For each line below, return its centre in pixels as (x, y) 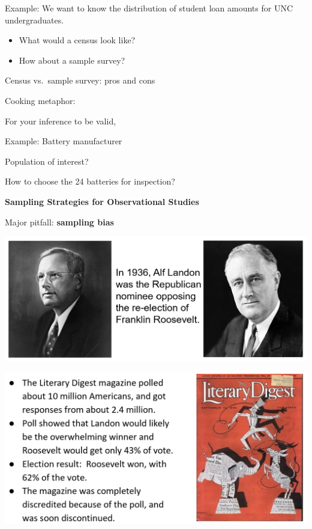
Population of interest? (47, 161)
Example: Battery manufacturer (64, 141)
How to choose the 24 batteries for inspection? (90, 181)
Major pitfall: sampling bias (59, 222)
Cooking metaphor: (40, 100)
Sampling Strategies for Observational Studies (102, 201)
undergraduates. (34, 20)
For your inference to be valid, (61, 121)
